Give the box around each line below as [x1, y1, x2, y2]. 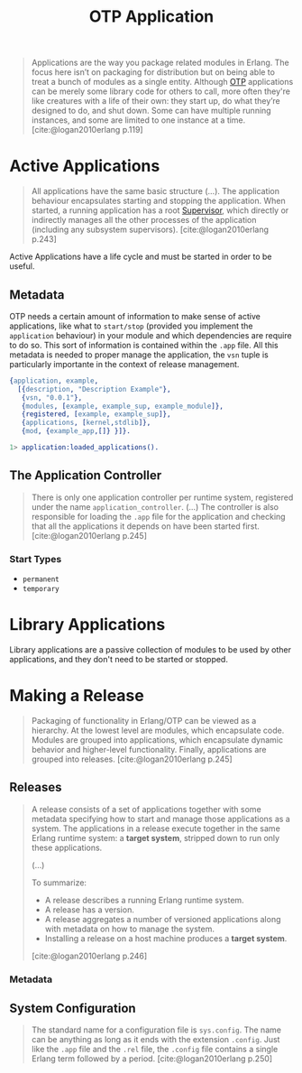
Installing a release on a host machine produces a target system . [44, 932, 288, 944]
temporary [22, 585, 60, 594]
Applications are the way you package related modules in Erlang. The [31, 57, 290, 69]
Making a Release [9, 686, 144, 706]
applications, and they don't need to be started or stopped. [9, 653, 228, 664]
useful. [9, 261, 35, 272]
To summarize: [31, 877, 87, 888]
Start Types [9, 552, 62, 565]
